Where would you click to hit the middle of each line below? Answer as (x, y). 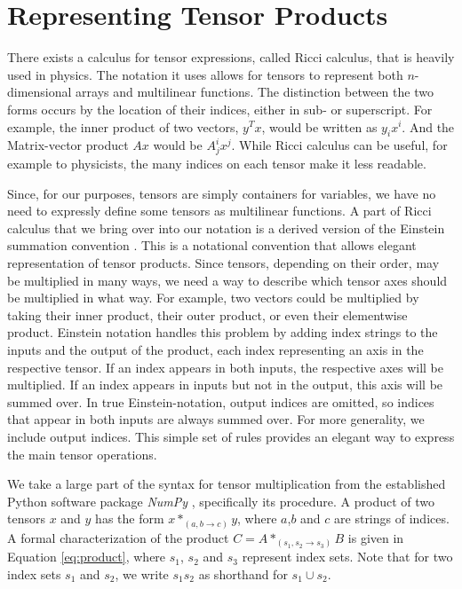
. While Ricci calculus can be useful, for (339, 145)
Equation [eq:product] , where (87, 557)
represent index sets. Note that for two (347, 557)
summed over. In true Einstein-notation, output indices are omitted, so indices (221, 401)
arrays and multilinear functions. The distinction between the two (255, 92)
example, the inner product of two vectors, (123, 126)
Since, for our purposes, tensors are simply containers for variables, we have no (222, 193)
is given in (376, 537)
